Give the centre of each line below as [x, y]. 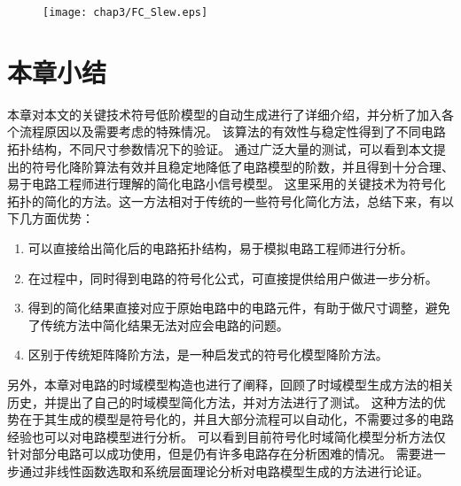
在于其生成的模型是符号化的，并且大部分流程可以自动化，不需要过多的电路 [236, 419]
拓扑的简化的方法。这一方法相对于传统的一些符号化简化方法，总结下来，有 [224, 201]
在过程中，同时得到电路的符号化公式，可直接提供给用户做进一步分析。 [233, 278]
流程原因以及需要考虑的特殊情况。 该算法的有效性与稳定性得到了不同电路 [232, 131]
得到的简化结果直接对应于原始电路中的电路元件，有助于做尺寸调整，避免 [239, 308]
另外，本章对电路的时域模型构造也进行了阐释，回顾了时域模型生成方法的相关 [230, 384]
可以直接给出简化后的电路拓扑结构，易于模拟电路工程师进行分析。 [220, 247]
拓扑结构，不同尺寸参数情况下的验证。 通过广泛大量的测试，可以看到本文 [220, 148]
